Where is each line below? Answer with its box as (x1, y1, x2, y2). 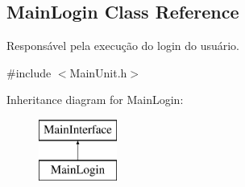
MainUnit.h (69, 64, 127, 81)
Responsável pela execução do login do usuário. (6, 37, 240, 54)
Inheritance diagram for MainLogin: (6, 91, 184, 108)
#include (6, 64, 52, 81)
